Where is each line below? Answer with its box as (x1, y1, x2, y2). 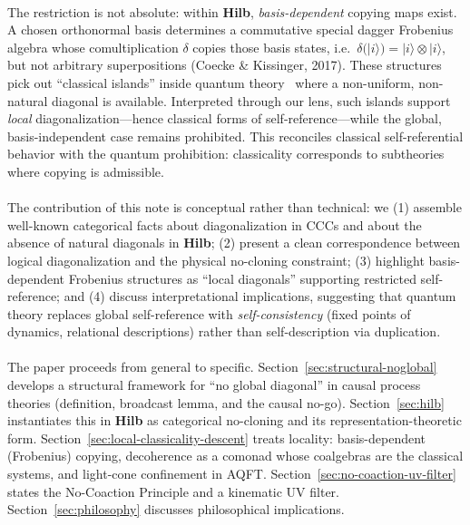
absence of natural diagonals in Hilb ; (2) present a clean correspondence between (7, 233, 461, 252)
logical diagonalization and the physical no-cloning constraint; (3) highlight (7, 250, 425, 269)
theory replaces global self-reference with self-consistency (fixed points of (7, 304, 411, 323)
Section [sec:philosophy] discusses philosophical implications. (7, 500, 345, 519)
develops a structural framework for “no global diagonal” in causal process (7, 375, 421, 394)
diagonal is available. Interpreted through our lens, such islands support (52, 91, 451, 110)
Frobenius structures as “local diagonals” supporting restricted (68, 268, 416, 287)
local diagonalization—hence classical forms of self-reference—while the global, (7, 109, 442, 128)
